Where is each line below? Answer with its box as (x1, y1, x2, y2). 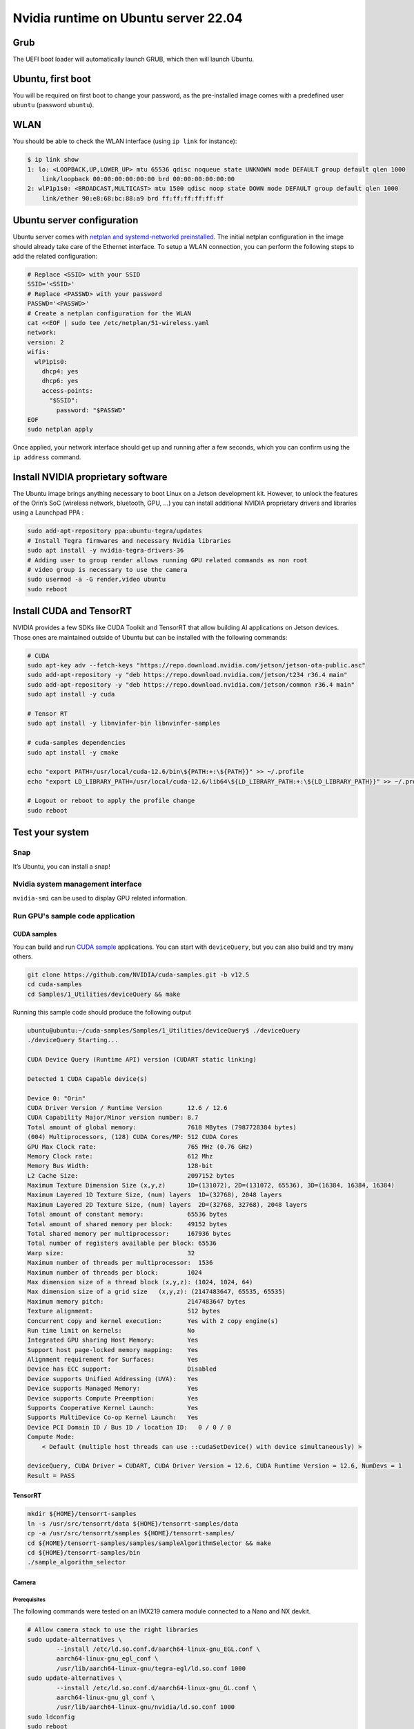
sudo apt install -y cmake (27, 748, 119, 757)
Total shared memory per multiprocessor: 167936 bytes (27, 1230, 231, 1238)
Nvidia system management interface (12, 879, 142, 889)
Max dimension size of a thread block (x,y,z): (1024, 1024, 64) (27, 1278, 253, 1286)
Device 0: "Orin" (27, 1094, 86, 1102)
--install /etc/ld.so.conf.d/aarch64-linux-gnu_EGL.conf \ (56, 1645, 261, 1653)
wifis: (27, 348, 50, 356)
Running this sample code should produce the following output (12, 1008, 191, 1016)
